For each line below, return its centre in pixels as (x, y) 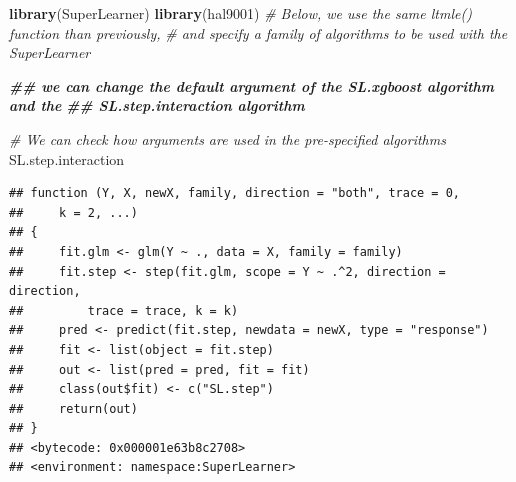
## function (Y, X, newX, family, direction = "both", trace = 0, (235, 193)
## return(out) (73, 408)
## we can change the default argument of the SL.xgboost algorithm (252, 85)
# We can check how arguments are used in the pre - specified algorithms (227, 138)
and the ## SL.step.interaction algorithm (157, 105)
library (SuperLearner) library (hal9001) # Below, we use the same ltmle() (240, 13)
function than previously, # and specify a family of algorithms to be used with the (258, 32)
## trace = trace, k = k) (124, 310)
